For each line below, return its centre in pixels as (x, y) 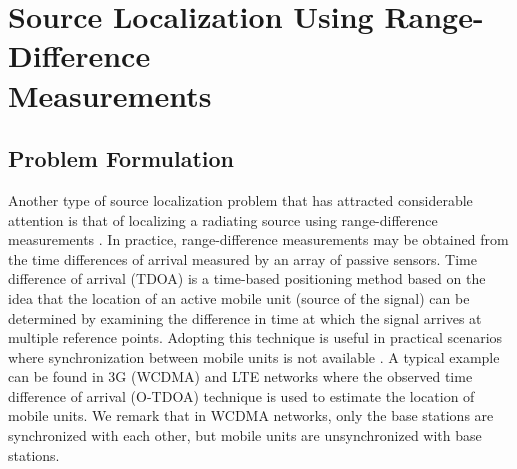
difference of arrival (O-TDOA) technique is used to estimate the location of (241, 395)
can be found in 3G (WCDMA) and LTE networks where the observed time (240, 376)
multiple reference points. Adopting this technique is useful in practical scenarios (255, 337)
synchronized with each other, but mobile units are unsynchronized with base (245, 435)
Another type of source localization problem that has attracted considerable (240, 199)
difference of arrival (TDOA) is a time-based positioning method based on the (247, 278)
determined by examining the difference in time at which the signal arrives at (245, 317)
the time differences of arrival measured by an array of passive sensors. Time (242, 258)
